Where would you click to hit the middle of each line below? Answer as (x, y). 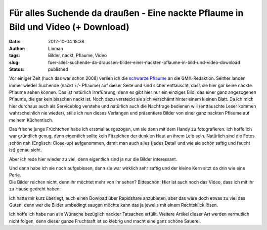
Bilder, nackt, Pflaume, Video (78, 56)
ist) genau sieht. (25, 150)
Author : (17, 48)
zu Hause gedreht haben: (35, 189)
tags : (15, 56)
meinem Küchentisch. (31, 120)
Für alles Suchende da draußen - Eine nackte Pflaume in (126, 13)
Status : (17, 69)
